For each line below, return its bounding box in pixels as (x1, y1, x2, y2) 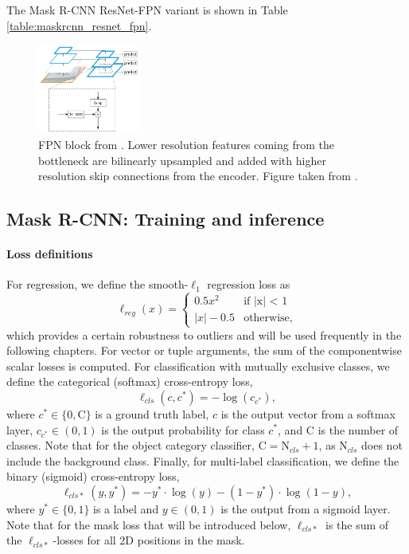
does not (361, 437, 403, 454)
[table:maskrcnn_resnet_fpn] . (6, 17, 152, 33)
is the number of (317, 421, 399, 438)
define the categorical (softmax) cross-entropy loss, (6, 373, 253, 390)
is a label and (93, 500, 159, 517)
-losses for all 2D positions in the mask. (53, 532, 245, 548)
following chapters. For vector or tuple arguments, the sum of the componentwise (6, 342, 402, 359)
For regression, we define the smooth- (6, 276, 189, 293)
